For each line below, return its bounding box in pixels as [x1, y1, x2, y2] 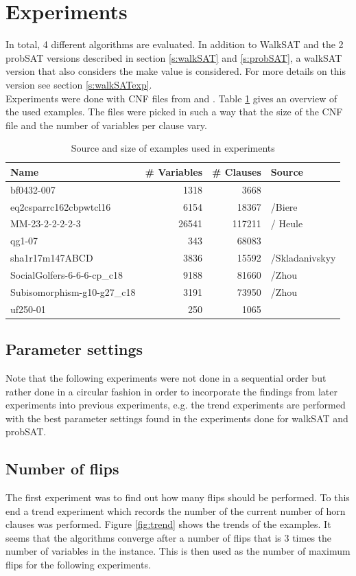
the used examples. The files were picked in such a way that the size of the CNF [5, 104, 343, 119]
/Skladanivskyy [270, 251, 336, 265]
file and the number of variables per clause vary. [5, 117, 207, 132]
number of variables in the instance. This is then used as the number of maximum [5, 544, 351, 558]
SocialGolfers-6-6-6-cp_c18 [10, 267, 123, 281]
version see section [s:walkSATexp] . [5, 77, 152, 91]
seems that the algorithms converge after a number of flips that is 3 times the [5, 530, 332, 544]
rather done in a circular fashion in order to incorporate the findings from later [5, 384, 337, 398]
